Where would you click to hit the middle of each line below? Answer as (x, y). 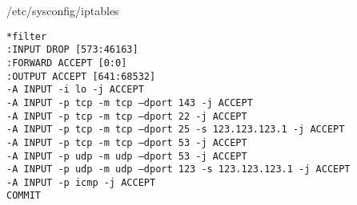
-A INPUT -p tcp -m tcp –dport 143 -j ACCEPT (130, 102)
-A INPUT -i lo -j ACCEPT (75, 90)
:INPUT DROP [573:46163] (72, 50)
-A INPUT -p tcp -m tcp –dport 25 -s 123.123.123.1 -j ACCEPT (176, 130)
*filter (27, 36)
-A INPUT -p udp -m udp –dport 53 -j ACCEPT (127, 156)
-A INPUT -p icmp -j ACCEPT (81, 182)
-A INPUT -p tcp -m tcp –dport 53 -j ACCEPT (127, 142)
